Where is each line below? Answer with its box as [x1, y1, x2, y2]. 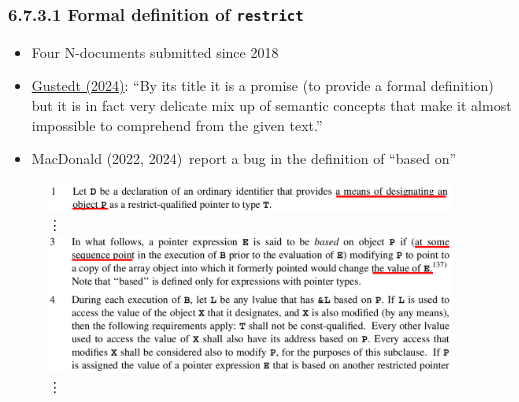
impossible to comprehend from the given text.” [31, 114, 323, 135]
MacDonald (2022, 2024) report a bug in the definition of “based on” [31, 148, 457, 169]
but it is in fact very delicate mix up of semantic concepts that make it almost [31, 94, 512, 115]
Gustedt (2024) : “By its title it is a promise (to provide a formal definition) [31, 75, 494, 96]
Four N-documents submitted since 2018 [31, 41, 279, 62]
